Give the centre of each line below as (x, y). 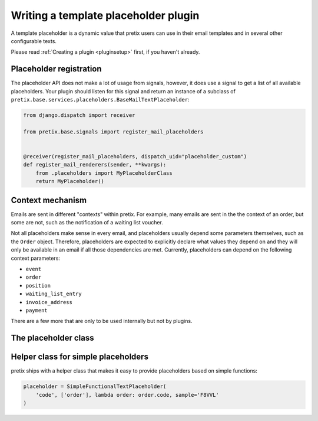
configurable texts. (34, 41)
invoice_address (49, 302)
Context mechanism (49, 200)
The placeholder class (52, 338)
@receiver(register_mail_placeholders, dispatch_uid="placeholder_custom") (135, 156)
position (38, 285)
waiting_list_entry (54, 294)
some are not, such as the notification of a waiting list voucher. (87, 223)
